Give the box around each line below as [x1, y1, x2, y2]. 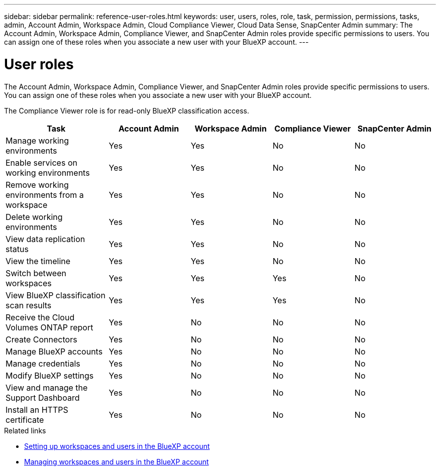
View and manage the [6, 382, 88, 393]
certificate [6, 414, 44, 425]
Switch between [6, 268, 66, 278]
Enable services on [6, 157, 77, 168]
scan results [6, 300, 52, 310]
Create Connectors [6, 334, 77, 344]
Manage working [6, 135, 69, 146]
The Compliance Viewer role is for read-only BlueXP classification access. [4, 106, 249, 115]
